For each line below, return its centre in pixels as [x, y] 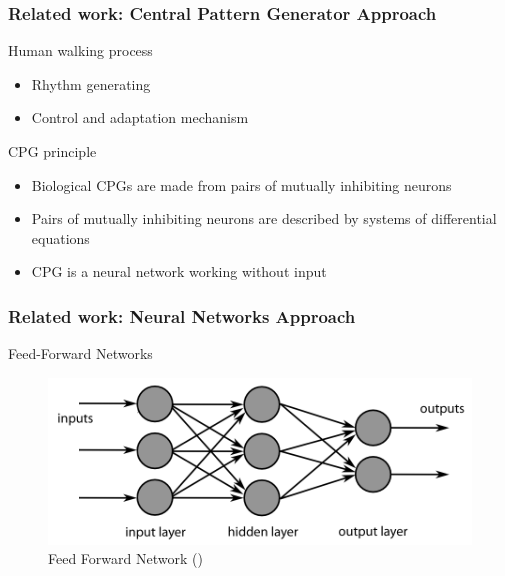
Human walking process [80, 50]
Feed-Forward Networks [80, 353]
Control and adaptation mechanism [140, 117]
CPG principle [52, 151]
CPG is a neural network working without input [179, 271]
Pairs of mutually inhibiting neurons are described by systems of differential [264, 218]
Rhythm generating [91, 83]
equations [60, 237]
